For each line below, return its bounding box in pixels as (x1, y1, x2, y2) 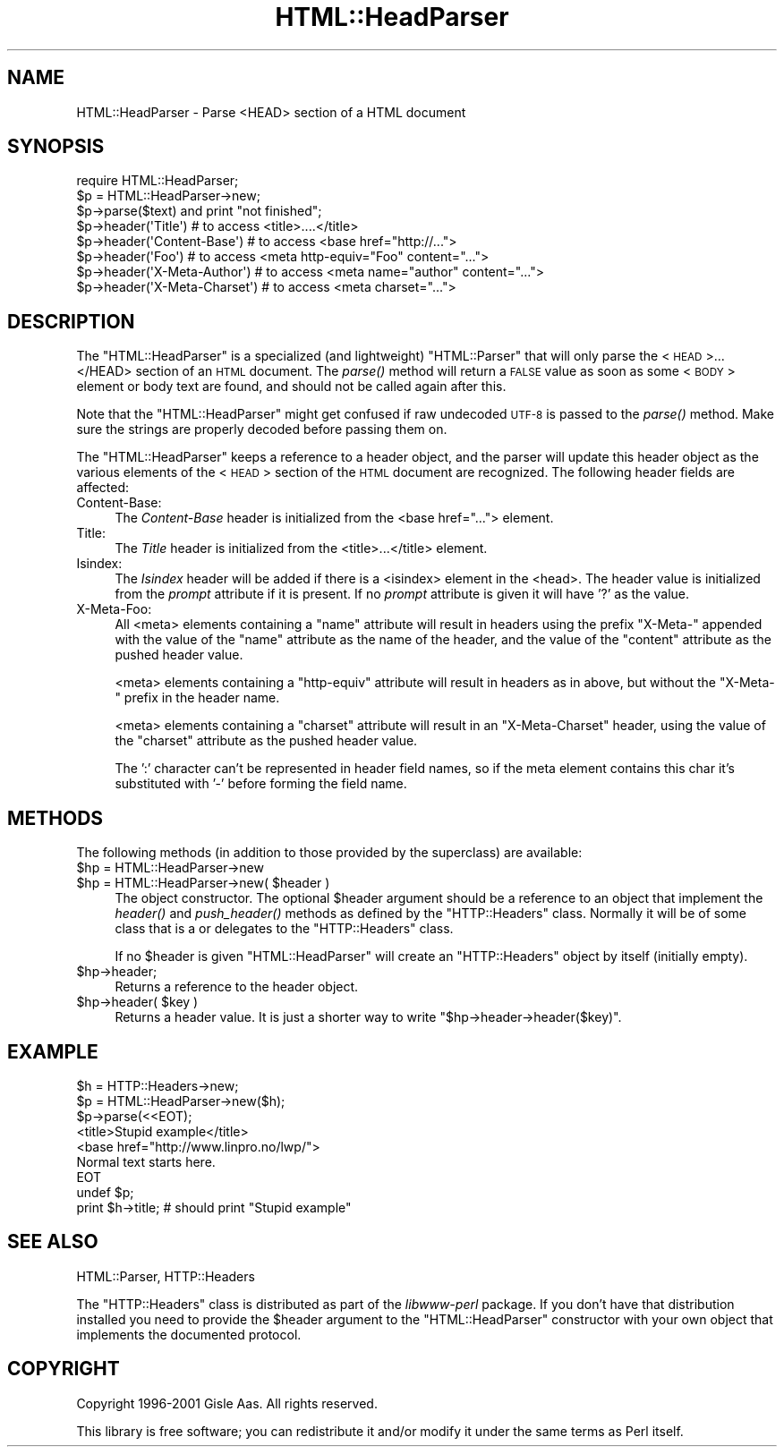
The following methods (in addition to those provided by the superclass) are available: (76, 845, 583, 861)
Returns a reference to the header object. (115, 979, 359, 995)
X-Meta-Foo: (76, 601, 152, 617)
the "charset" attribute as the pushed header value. (115, 733, 418, 749)
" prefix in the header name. (115, 690, 280, 706)
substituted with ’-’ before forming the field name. (115, 776, 407, 792)
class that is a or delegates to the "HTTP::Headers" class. (115, 921, 454, 937)
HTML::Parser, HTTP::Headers (76, 1268, 255, 1284)
